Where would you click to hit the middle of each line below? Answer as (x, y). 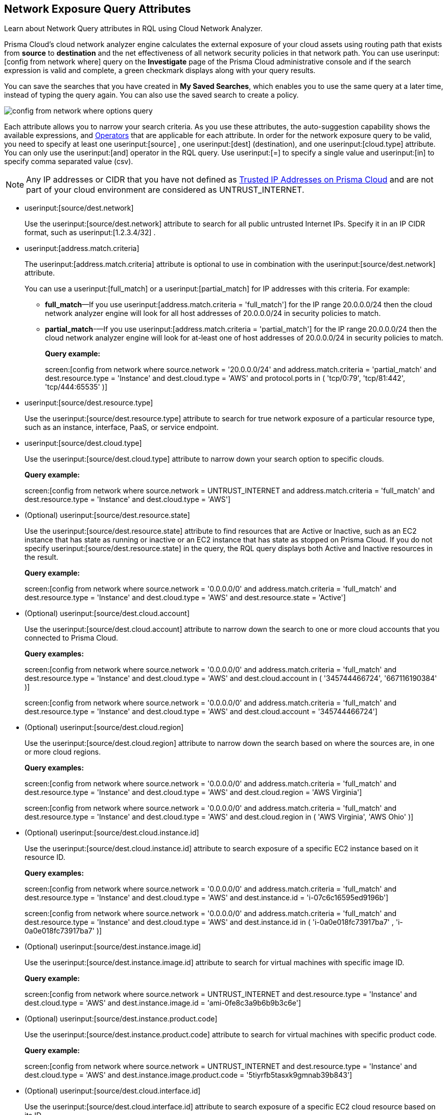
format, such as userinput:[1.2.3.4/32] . (90, 233)
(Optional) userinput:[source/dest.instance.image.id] (113, 947)
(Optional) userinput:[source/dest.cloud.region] (104, 727)
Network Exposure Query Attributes (98, 9)
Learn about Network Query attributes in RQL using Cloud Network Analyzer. (133, 29)
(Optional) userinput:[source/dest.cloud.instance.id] (112, 833)
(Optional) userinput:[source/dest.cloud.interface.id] (113, 1091)
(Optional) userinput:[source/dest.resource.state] (107, 515)
